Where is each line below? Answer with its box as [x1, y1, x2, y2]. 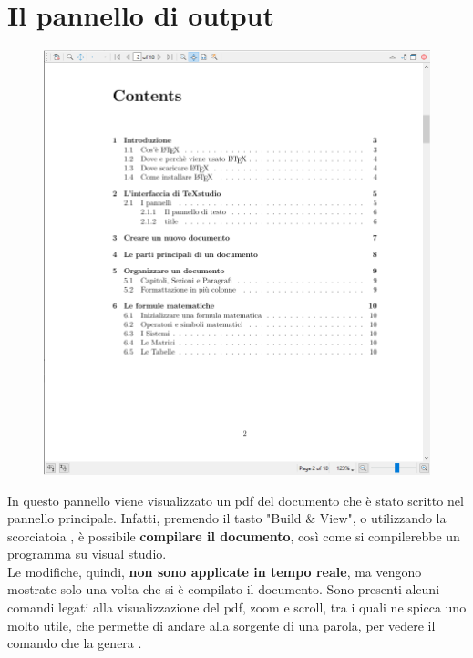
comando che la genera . [7, 633, 142, 653]
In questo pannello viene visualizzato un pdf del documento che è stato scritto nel [7, 490, 464, 509]
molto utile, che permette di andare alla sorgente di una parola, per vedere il [7, 615, 436, 634]
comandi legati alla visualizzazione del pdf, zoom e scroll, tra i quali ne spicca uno [7, 598, 467, 617]
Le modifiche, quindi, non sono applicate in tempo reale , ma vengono [7, 561, 422, 581]
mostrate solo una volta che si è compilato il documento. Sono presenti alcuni [7, 580, 440, 599]
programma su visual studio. [7, 544, 167, 563]
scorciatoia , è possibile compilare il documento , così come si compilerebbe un [7, 526, 460, 545]
